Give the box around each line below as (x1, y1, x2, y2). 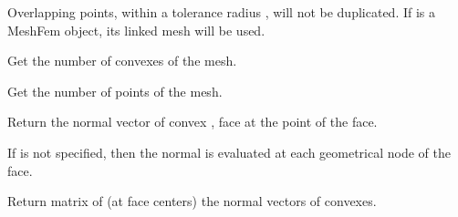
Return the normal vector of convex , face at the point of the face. (7, 112, 378, 131)
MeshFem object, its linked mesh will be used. (7, 20, 265, 39)
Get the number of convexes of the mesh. (7, 51, 237, 70)
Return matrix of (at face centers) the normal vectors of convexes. (7, 191, 377, 211)
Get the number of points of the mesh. (7, 81, 223, 100)
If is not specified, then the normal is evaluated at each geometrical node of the (7, 142, 451, 161)
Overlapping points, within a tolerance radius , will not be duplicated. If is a (7, 3, 436, 21)
